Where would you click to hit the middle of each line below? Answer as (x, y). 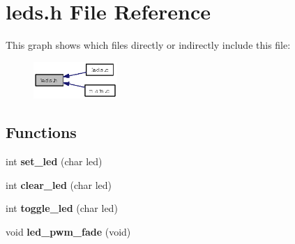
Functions (41, 132)
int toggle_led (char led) (62, 208)
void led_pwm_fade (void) (68, 231)
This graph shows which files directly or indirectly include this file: (148, 45)
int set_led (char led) (54, 161)
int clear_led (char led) (59, 184)
